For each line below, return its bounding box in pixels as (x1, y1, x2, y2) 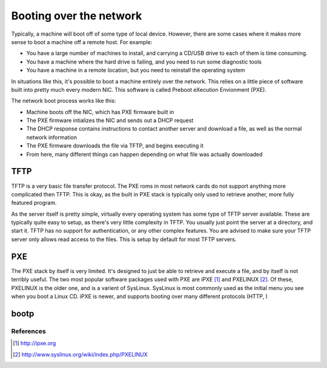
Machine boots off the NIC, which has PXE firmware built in (26, 108, 174, 115)
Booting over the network (11, 9, 142, 22)
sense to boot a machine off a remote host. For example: (11, 38, 153, 45)
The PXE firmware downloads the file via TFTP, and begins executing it (26, 142, 204, 149)
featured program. (11, 199, 57, 207)
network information (26, 134, 78, 141)
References (11, 327, 46, 335)
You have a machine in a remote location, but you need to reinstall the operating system (26, 66, 245, 74)
